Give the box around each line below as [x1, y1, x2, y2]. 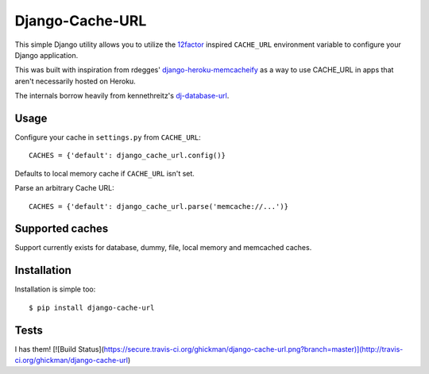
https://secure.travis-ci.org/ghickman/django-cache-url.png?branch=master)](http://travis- [103, 344, 404, 353]
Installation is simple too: [14, 284, 96, 294]
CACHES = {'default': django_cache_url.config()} [29, 151, 226, 160]
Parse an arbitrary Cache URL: [14, 183, 114, 193]
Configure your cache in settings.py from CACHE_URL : [14, 133, 202, 142]
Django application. [14, 50, 79, 60]
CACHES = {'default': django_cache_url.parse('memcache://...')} [29, 202, 289, 210]
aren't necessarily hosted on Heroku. [14, 76, 137, 86]
